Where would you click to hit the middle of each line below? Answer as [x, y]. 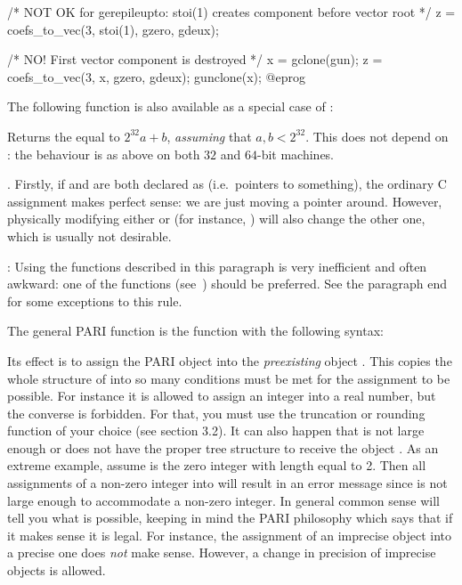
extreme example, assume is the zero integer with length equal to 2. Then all [217, 465]
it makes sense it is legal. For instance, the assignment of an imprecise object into [229, 535]
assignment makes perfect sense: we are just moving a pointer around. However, [225, 201]
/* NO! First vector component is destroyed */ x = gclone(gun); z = [195, 59]
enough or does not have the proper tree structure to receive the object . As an [223, 447]
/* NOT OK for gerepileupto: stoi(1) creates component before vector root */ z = [231, 12]
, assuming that [209, 136]
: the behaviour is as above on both [104, 154]
